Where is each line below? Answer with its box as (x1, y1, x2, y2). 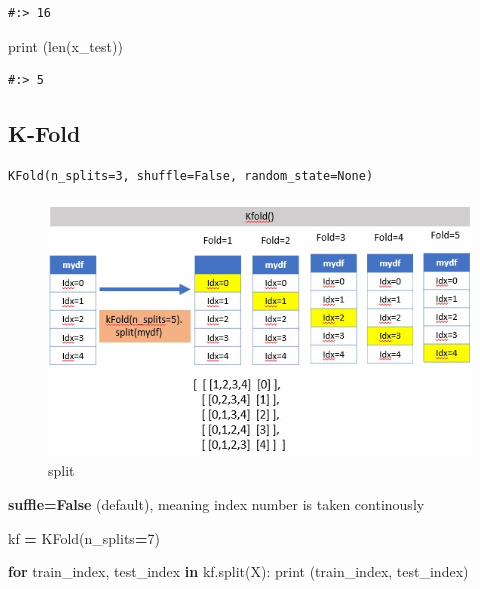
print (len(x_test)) (8, 35, 123, 56)
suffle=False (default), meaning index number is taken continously (8, 494, 425, 515)
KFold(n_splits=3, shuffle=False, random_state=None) (8, 168, 374, 183)
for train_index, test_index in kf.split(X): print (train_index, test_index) (8, 561, 469, 582)
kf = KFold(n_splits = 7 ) (8, 527, 160, 548)
